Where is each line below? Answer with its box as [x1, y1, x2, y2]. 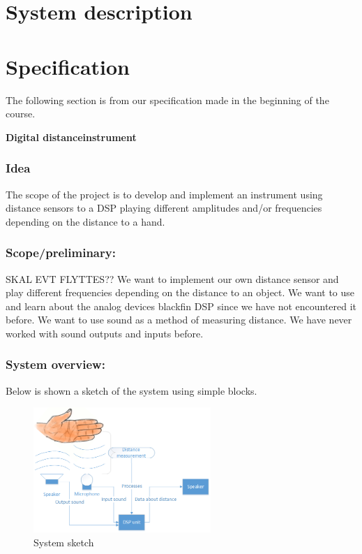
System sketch [33, 534, 94, 549]
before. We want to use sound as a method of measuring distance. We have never [6, 312, 352, 327]
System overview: [6, 356, 105, 373]
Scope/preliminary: [6, 244, 116, 261]
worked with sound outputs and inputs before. [6, 326, 204, 340]
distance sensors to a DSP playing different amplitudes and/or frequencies [6, 201, 322, 215]
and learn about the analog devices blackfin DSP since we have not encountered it [6, 298, 357, 313]
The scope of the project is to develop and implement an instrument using [6, 187, 323, 201]
